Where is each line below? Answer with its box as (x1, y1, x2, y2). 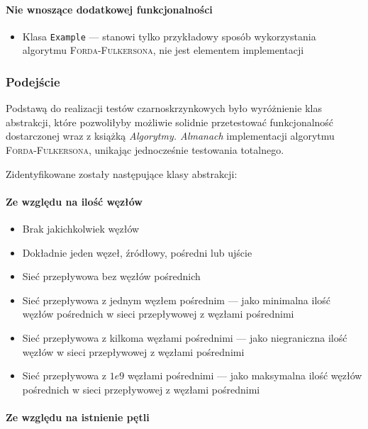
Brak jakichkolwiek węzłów (22, 221, 140, 236)
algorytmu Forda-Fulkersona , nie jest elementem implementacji (22, 43, 304, 57)
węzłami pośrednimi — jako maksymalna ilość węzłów (127, 368, 362, 383)
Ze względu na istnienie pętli (6, 409, 150, 424)
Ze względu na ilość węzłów (6, 194, 143, 208)
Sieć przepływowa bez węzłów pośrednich (22, 269, 201, 284)
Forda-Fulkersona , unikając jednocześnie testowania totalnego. (6, 143, 284, 157)
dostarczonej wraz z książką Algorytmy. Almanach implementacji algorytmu (6, 128, 335, 143)
